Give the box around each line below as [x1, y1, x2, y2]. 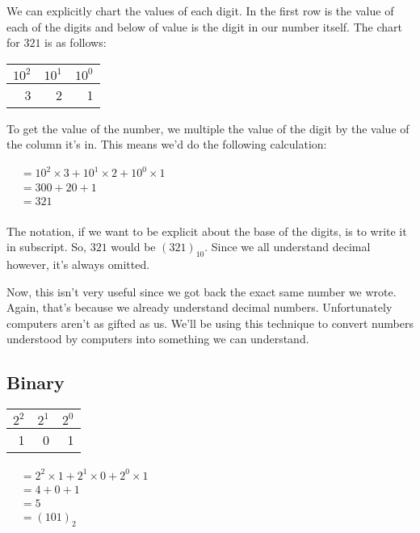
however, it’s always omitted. [6, 255, 150, 272]
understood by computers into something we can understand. [6, 330, 309, 347]
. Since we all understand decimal [204, 238, 371, 255]
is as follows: [44, 34, 107, 51]
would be [111, 238, 156, 255]
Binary [6, 370, 65, 395]
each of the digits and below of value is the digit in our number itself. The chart [6, 18, 402, 35]
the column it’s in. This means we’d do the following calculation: [6, 136, 327, 153]
